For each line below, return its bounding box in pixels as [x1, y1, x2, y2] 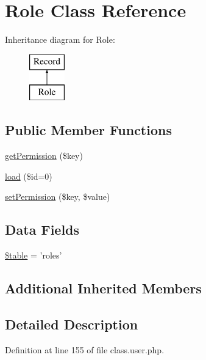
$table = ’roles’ [5, 249, 62, 262]
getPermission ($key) [5, 149, 83, 162]
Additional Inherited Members [5, 279, 202, 298]
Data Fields [5, 220, 80, 239]
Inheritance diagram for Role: [5, 33, 115, 46]
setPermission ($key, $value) [5, 190, 110, 203]
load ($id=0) [5, 169, 52, 182]
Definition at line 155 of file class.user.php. [5, 343, 165, 356]
